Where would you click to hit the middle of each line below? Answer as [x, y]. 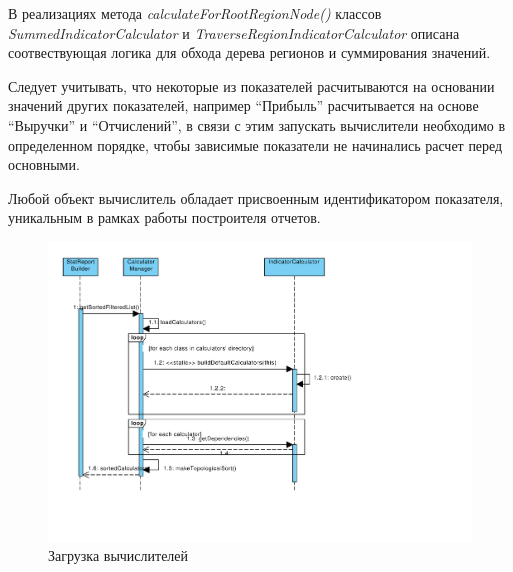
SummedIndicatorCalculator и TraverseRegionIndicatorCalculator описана [234, 32]
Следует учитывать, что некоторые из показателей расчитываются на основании [251, 85]
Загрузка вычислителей [118, 555]
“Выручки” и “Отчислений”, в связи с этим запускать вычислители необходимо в [257, 124]
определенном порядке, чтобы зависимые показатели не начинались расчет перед [255, 144]
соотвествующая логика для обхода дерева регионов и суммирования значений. [249, 52]
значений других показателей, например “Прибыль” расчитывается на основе [243, 105]
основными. [44, 164]
